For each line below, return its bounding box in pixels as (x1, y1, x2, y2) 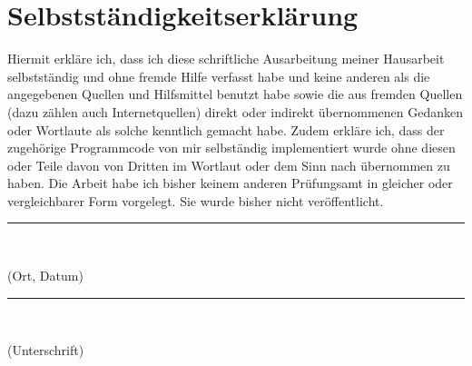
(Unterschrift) (7, 341, 84, 360)
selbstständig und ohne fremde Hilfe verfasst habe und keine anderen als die (7, 66, 430, 85)
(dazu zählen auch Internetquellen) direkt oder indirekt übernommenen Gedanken (7, 102, 464, 121)
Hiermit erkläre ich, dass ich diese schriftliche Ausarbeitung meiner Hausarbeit (7, 49, 445, 68)
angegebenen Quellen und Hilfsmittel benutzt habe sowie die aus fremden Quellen (7, 84, 463, 104)
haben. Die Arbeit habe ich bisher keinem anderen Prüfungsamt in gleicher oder (7, 173, 453, 193)
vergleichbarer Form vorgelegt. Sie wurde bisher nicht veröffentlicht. (7, 191, 384, 210)
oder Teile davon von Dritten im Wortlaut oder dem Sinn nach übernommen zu (7, 155, 450, 174)
